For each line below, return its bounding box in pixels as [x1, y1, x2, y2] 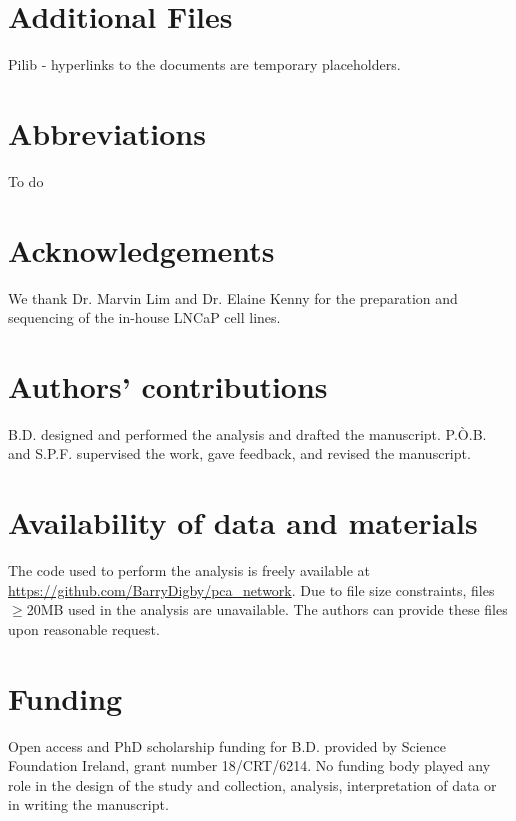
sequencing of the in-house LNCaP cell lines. [8, 307, 281, 328]
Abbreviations [8, 112, 206, 153]
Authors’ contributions [8, 365, 328, 406]
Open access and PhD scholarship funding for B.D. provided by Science [8, 735, 446, 756]
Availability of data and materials [8, 502, 478, 543]
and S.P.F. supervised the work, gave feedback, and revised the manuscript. [8, 443, 471, 464]
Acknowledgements [8, 229, 275, 270]
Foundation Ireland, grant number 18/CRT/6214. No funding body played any [8, 755, 491, 776]
